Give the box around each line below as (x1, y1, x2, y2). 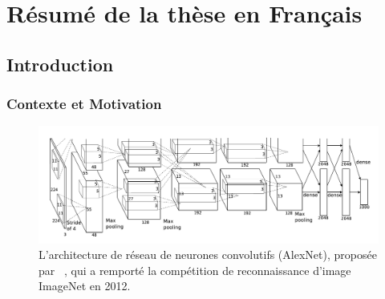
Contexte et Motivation (6, 94, 162, 114)
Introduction (6, 51, 114, 76)
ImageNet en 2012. (38, 277, 131, 294)
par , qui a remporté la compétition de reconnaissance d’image (38, 261, 351, 278)
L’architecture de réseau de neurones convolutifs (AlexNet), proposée (38, 246, 377, 263)
